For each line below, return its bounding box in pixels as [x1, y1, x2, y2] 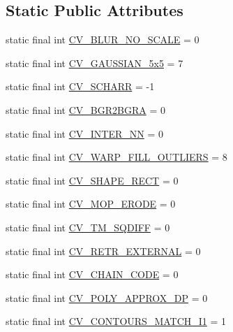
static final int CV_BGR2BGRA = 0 [6, 102, 165, 117]
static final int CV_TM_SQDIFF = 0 [6, 219, 170, 234]
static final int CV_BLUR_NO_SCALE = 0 [6, 32, 200, 47]
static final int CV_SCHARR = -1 [6, 79, 155, 94]
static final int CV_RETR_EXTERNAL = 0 [6, 243, 201, 258]
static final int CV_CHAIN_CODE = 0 [6, 267, 179, 282]
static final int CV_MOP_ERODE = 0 [6, 196, 176, 211]
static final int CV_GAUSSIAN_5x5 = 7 [6, 55, 183, 70]
